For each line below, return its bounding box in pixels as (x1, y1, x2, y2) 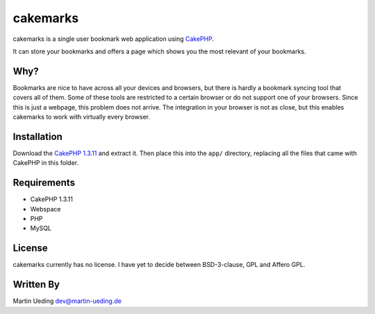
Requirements (12, 177, 76, 189)
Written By (12, 279, 60, 290)
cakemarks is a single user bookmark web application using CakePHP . (12, 35, 215, 43)
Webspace (30, 204, 61, 213)
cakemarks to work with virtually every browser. (12, 113, 151, 121)
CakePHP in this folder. (12, 159, 79, 167)
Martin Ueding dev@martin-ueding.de (12, 297, 122, 305)
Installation (12, 130, 62, 142)
